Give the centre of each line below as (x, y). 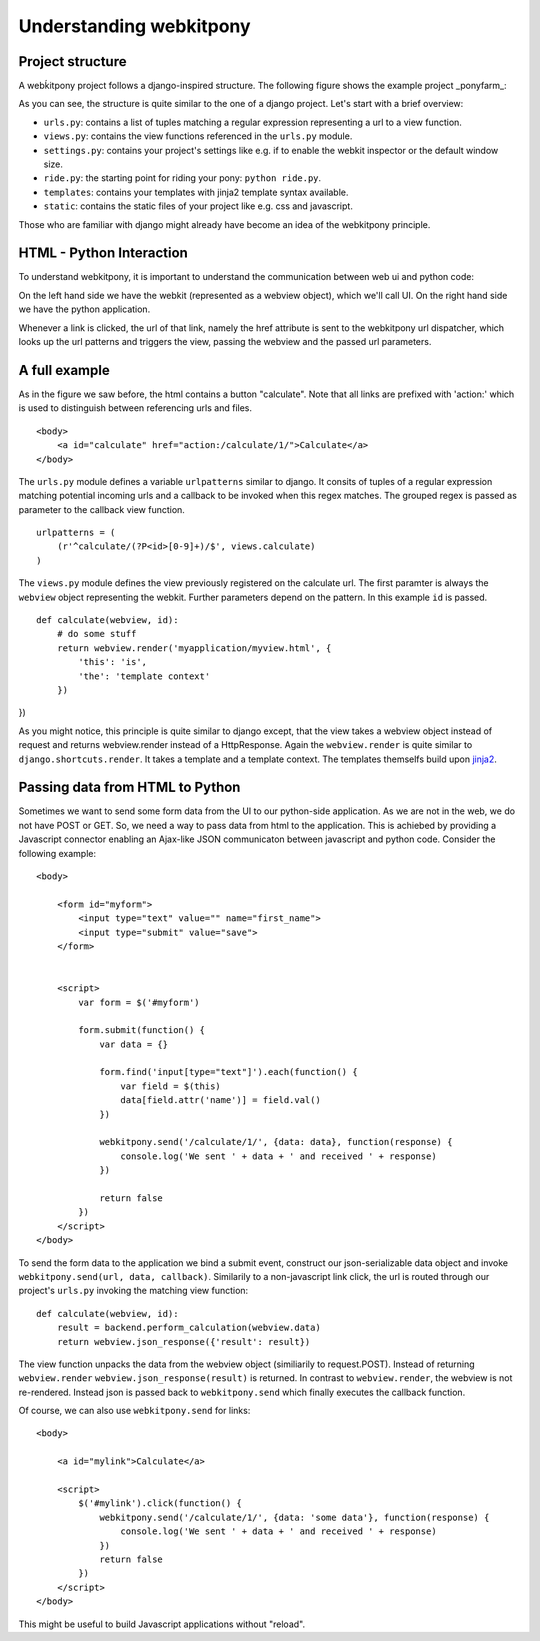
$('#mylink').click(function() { (160, 1503)
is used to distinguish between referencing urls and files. (135, 408)
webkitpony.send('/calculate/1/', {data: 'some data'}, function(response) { (294, 1517)
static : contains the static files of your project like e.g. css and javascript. (198, 206)
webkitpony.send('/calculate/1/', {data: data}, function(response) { (276, 1142)
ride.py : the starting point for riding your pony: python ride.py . (182, 178)
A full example (64, 370)
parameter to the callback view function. (101, 509)
